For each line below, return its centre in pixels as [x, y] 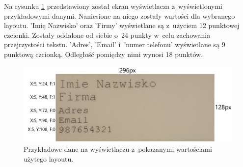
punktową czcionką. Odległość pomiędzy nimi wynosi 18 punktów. [104, 54]
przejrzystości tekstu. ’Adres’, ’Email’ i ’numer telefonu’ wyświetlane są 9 [115, 44]
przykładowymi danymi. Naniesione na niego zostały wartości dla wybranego [120, 15]
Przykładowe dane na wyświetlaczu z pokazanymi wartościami [118, 149]
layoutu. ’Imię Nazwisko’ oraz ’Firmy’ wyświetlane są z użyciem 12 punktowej [122, 25]
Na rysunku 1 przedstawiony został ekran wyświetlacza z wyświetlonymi [113, 6]
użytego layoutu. [49, 158]
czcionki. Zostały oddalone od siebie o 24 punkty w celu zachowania [107, 35]
